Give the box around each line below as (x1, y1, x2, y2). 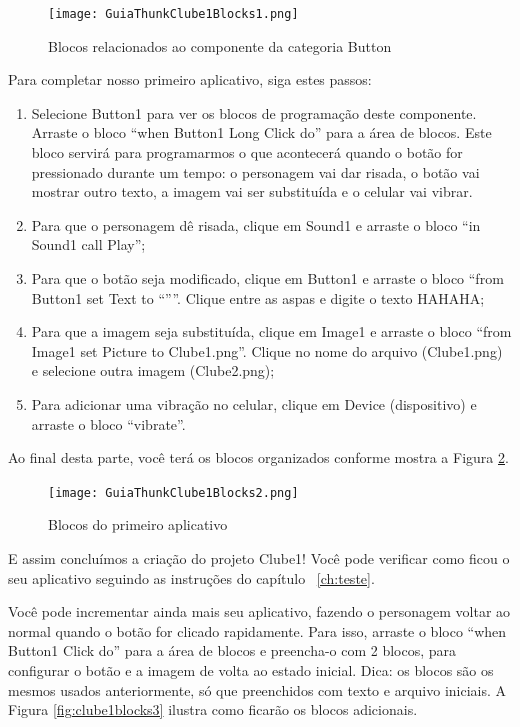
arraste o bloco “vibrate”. (31, 413, 186, 434)
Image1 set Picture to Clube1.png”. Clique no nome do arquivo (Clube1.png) (31, 340, 503, 361)
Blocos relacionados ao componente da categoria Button (48, 35, 392, 56)
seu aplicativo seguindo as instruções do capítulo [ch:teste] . (8, 567, 375, 588)
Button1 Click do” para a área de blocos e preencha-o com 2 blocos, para (8, 640, 457, 661)
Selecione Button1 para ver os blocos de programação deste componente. (31, 102, 477, 123)
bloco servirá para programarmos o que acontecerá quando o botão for (31, 142, 463, 163)
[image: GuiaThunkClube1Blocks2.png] (48, 485, 299, 500)
